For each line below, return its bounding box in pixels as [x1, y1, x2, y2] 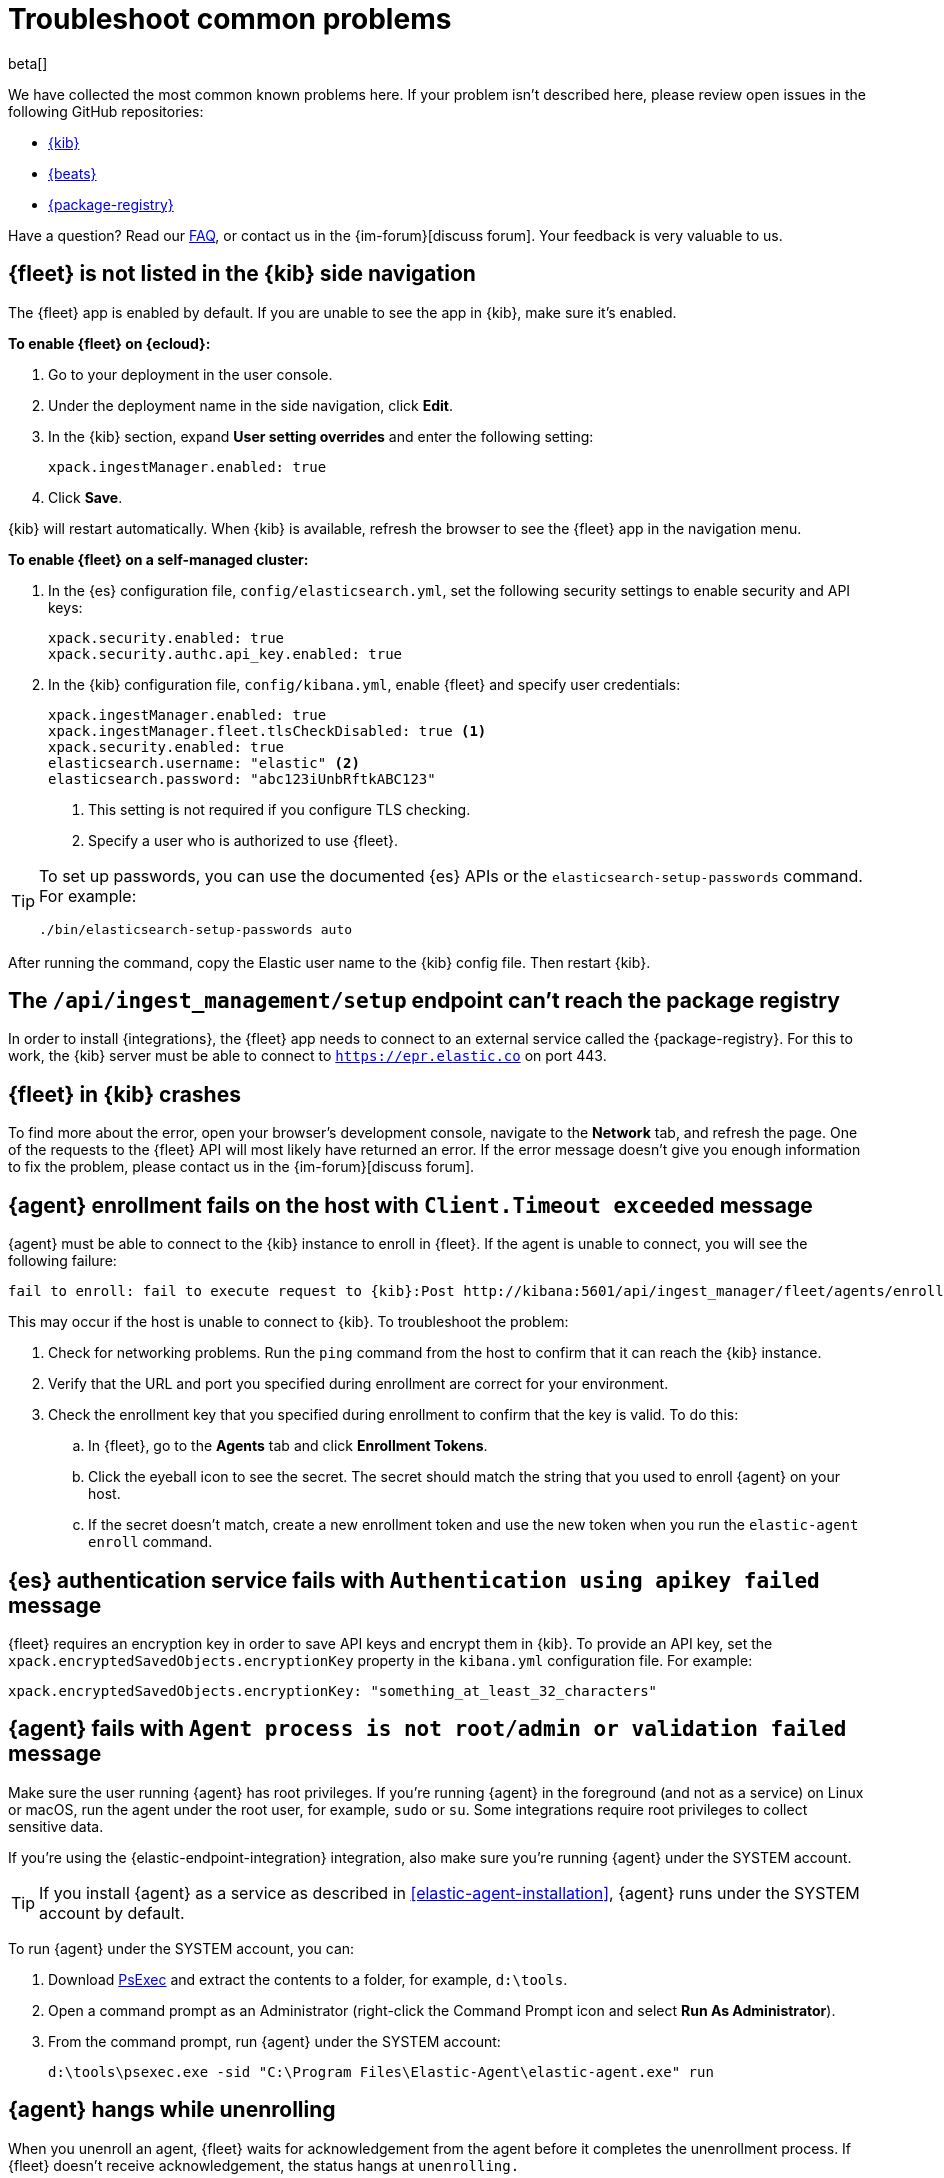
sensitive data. [8, 1817, 104, 1835]
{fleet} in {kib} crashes [8, 1081, 241, 1107]
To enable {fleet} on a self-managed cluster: [8, 550, 309, 568]
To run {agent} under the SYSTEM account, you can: [8, 1939, 355, 1957]
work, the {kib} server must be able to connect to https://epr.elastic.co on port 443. [8, 1047, 607, 1065]
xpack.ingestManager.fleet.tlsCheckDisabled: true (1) [48, 722, 487, 739]
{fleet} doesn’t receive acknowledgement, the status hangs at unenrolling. [8, 2156, 520, 2174]
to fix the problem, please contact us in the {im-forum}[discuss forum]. [8, 1158, 475, 1176]
